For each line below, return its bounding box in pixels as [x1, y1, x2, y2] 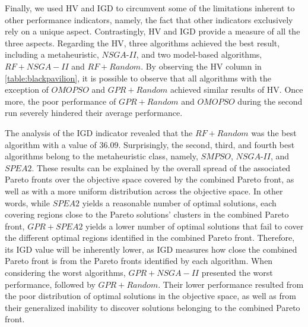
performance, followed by [5, 278, 96, 290]
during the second [237, 95, 303, 107]
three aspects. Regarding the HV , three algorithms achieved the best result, [5, 36, 280, 49]
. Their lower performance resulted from [158, 278, 304, 290]
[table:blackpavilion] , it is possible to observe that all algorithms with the [5, 71, 271, 84]
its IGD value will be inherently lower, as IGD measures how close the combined [5, 243, 297, 255]
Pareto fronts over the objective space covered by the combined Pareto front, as [5, 173, 294, 185]
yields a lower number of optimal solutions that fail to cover [85, 219, 304, 232]
